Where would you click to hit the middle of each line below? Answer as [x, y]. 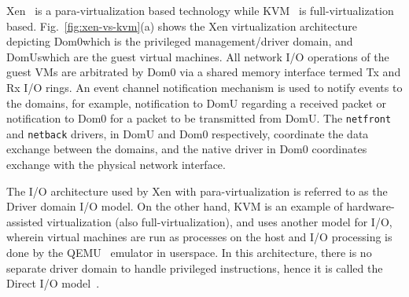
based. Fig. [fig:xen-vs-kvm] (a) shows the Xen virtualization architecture [182, 26]
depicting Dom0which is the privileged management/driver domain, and [180, 41]
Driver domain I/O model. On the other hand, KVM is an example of [175, 206]
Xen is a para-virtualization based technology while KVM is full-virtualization [200, 10]
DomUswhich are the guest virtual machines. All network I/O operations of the [198, 56]
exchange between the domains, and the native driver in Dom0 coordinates [187, 149]
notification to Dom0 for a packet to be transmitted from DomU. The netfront [199, 118]
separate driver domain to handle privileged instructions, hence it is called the [195, 268]
